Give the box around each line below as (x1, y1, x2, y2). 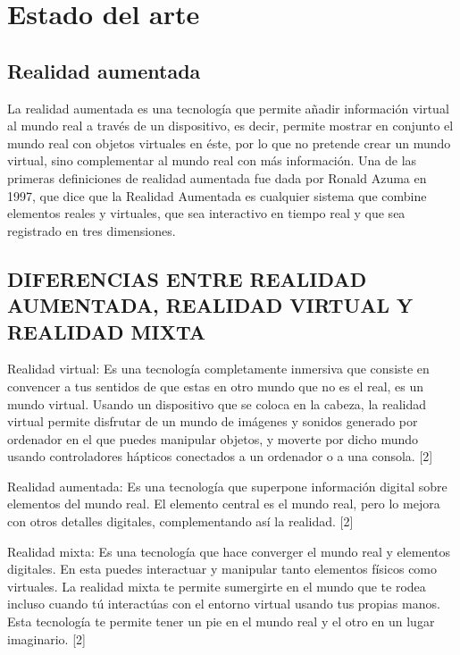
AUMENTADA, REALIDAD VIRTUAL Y (7, 291, 414, 319)
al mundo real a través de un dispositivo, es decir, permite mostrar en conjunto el (7, 116, 454, 135)
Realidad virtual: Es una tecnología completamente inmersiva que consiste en (7, 359, 430, 378)
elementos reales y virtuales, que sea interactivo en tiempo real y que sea (7, 204, 406, 223)
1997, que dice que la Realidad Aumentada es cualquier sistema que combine (7, 186, 427, 205)
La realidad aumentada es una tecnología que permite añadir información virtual (7, 98, 449, 117)
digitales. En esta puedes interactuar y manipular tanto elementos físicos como (7, 559, 438, 578)
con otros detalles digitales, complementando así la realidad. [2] (7, 512, 354, 531)
